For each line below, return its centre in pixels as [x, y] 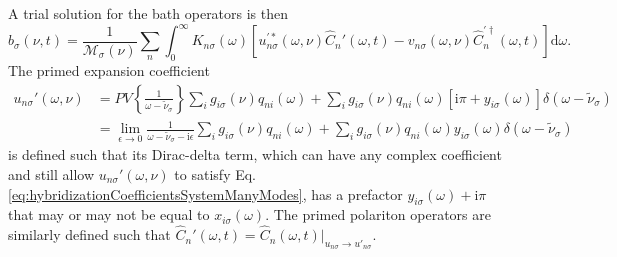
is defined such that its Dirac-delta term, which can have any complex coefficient [255, 154]
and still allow [51, 173]
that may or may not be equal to [109, 214]
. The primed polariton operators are [378, 214]
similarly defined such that [89, 234]
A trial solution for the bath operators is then [148, 13]
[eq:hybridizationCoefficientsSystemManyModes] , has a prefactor [205, 193]
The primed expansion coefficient [109, 69]
